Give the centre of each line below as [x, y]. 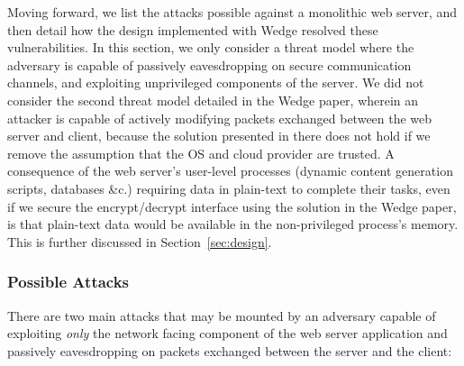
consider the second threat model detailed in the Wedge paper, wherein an [213, 100]
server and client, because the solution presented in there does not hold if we [219, 136]
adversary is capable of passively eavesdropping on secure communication [209, 64]
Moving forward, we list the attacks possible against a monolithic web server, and [232, 12]
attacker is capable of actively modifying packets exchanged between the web [220, 118]
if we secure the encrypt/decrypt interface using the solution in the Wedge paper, [232, 206]
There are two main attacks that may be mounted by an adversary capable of [222, 315]
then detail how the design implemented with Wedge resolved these [193, 29]
